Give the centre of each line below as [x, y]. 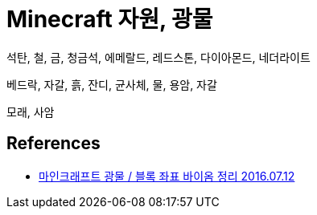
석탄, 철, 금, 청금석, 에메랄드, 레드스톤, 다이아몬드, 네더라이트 [158, 57]
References [54, 144]
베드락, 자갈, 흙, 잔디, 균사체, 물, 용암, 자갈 [112, 84]
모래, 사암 [31, 112]
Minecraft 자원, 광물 [110, 19]
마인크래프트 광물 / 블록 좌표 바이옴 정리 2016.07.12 [167, 176]
